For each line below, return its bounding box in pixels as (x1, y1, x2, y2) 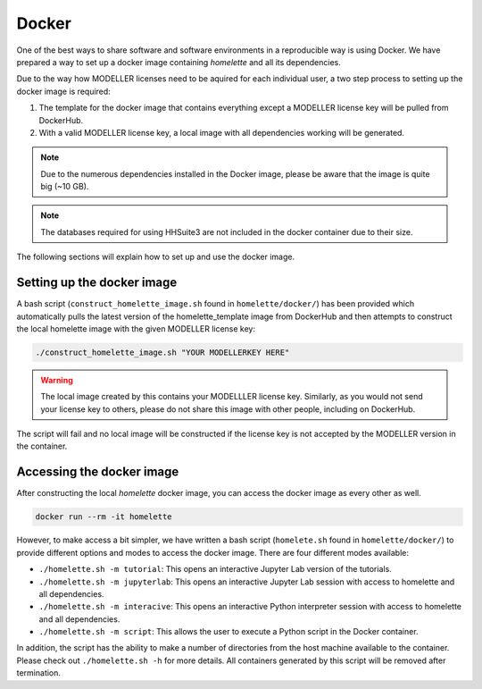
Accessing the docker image (16, 465, 179, 480)
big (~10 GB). (40, 181, 89, 192)
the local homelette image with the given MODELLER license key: (16, 323, 256, 334)
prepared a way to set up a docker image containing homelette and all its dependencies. (16, 56, 341, 67)
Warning (40, 374, 73, 385)
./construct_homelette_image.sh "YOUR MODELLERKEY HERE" (35, 347, 290, 357)
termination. (16, 668, 62, 678)
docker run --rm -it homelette (35, 512, 173, 522)
